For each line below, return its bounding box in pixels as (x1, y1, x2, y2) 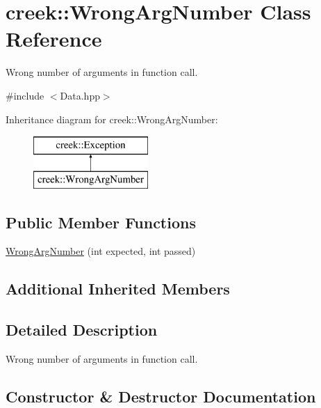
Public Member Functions (6, 211, 196, 233)
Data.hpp (60, 88, 100, 102)
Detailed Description (6, 319, 158, 340)
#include (6, 88, 44, 102)
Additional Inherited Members (6, 278, 230, 299)
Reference (6, 24, 102, 53)
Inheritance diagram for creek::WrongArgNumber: (6, 111, 218, 126)
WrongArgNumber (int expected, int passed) (6, 244, 196, 258)
